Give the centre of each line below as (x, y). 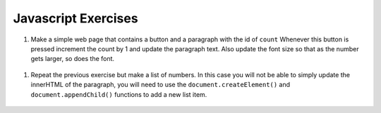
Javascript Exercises (75, 18)
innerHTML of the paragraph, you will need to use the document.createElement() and (161, 85)
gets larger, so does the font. (73, 59)
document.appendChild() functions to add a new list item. (119, 94)
